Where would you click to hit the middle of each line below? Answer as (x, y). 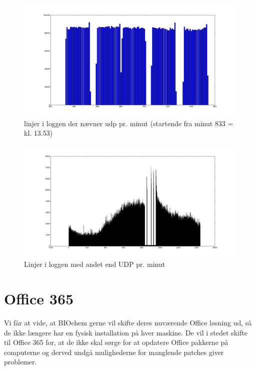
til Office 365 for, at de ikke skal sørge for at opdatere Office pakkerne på (116, 342)
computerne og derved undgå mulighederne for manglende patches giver (114, 352)
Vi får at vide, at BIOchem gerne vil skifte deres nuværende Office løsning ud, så (128, 323)
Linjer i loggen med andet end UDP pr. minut (95, 264)
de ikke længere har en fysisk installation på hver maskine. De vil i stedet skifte (126, 332)
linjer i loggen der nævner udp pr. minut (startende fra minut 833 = (129, 123)
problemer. (20, 362)
